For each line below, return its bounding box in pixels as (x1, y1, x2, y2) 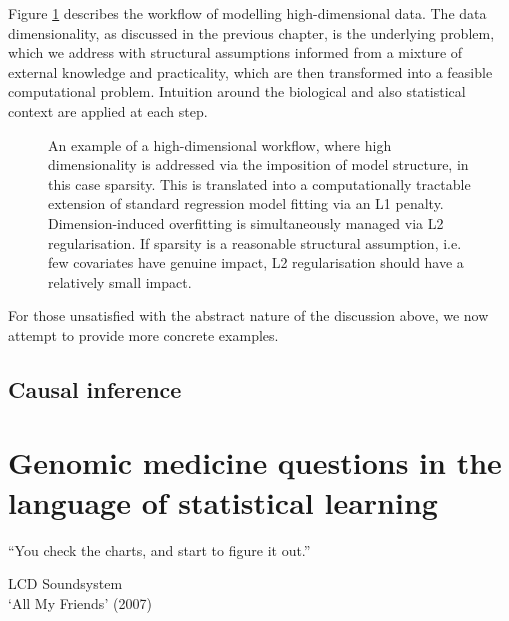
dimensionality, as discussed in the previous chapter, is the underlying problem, (8, 22, 495, 43)
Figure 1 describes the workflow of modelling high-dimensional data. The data (8, 3, 487, 23)
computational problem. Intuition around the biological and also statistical (8, 81, 466, 102)
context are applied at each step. (8, 100, 208, 121)
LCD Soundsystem (8, 573, 123, 594)
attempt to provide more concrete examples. (8, 324, 279, 345)
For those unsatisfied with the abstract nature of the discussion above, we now (8, 305, 489, 326)
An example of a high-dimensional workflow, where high (48, 134, 392, 155)
